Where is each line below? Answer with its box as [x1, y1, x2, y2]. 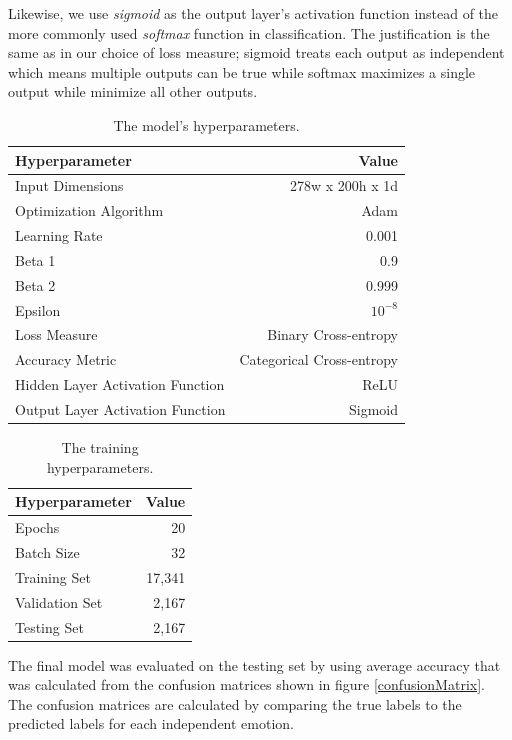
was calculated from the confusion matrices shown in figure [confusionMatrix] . [8, 674, 485, 695]
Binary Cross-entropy [267, 324, 399, 345]
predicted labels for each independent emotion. [8, 713, 295, 734]
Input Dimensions [15, 175, 124, 196]
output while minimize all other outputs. [8, 81, 258, 102]
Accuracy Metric [15, 349, 117, 370]
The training [61, 437, 139, 458]
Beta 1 [15, 249, 56, 270]
